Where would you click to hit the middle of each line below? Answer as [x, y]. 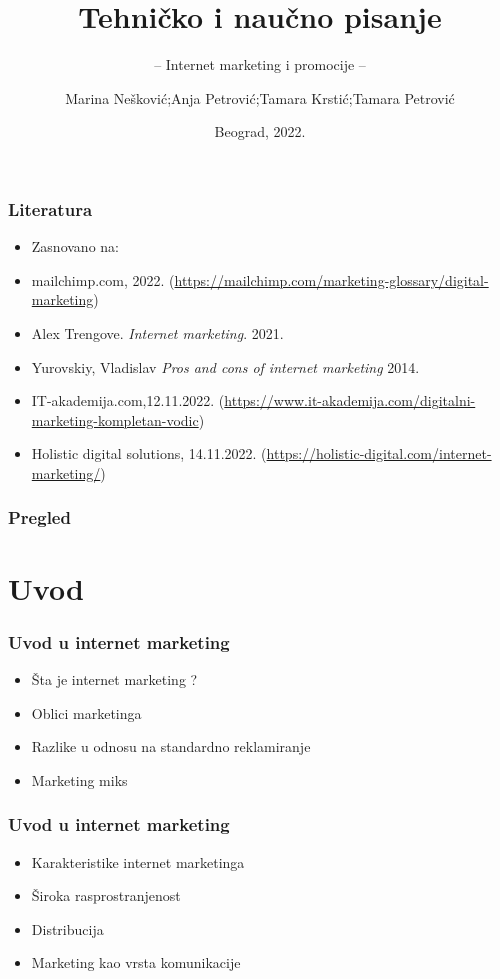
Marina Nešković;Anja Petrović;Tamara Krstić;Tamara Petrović [260, 97]
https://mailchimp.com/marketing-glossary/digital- [331, 279]
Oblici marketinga [86, 712]
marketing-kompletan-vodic [115, 419]
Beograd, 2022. [260, 131]
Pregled [39, 517]
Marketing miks [79, 779]
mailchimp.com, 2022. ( [103, 279]
